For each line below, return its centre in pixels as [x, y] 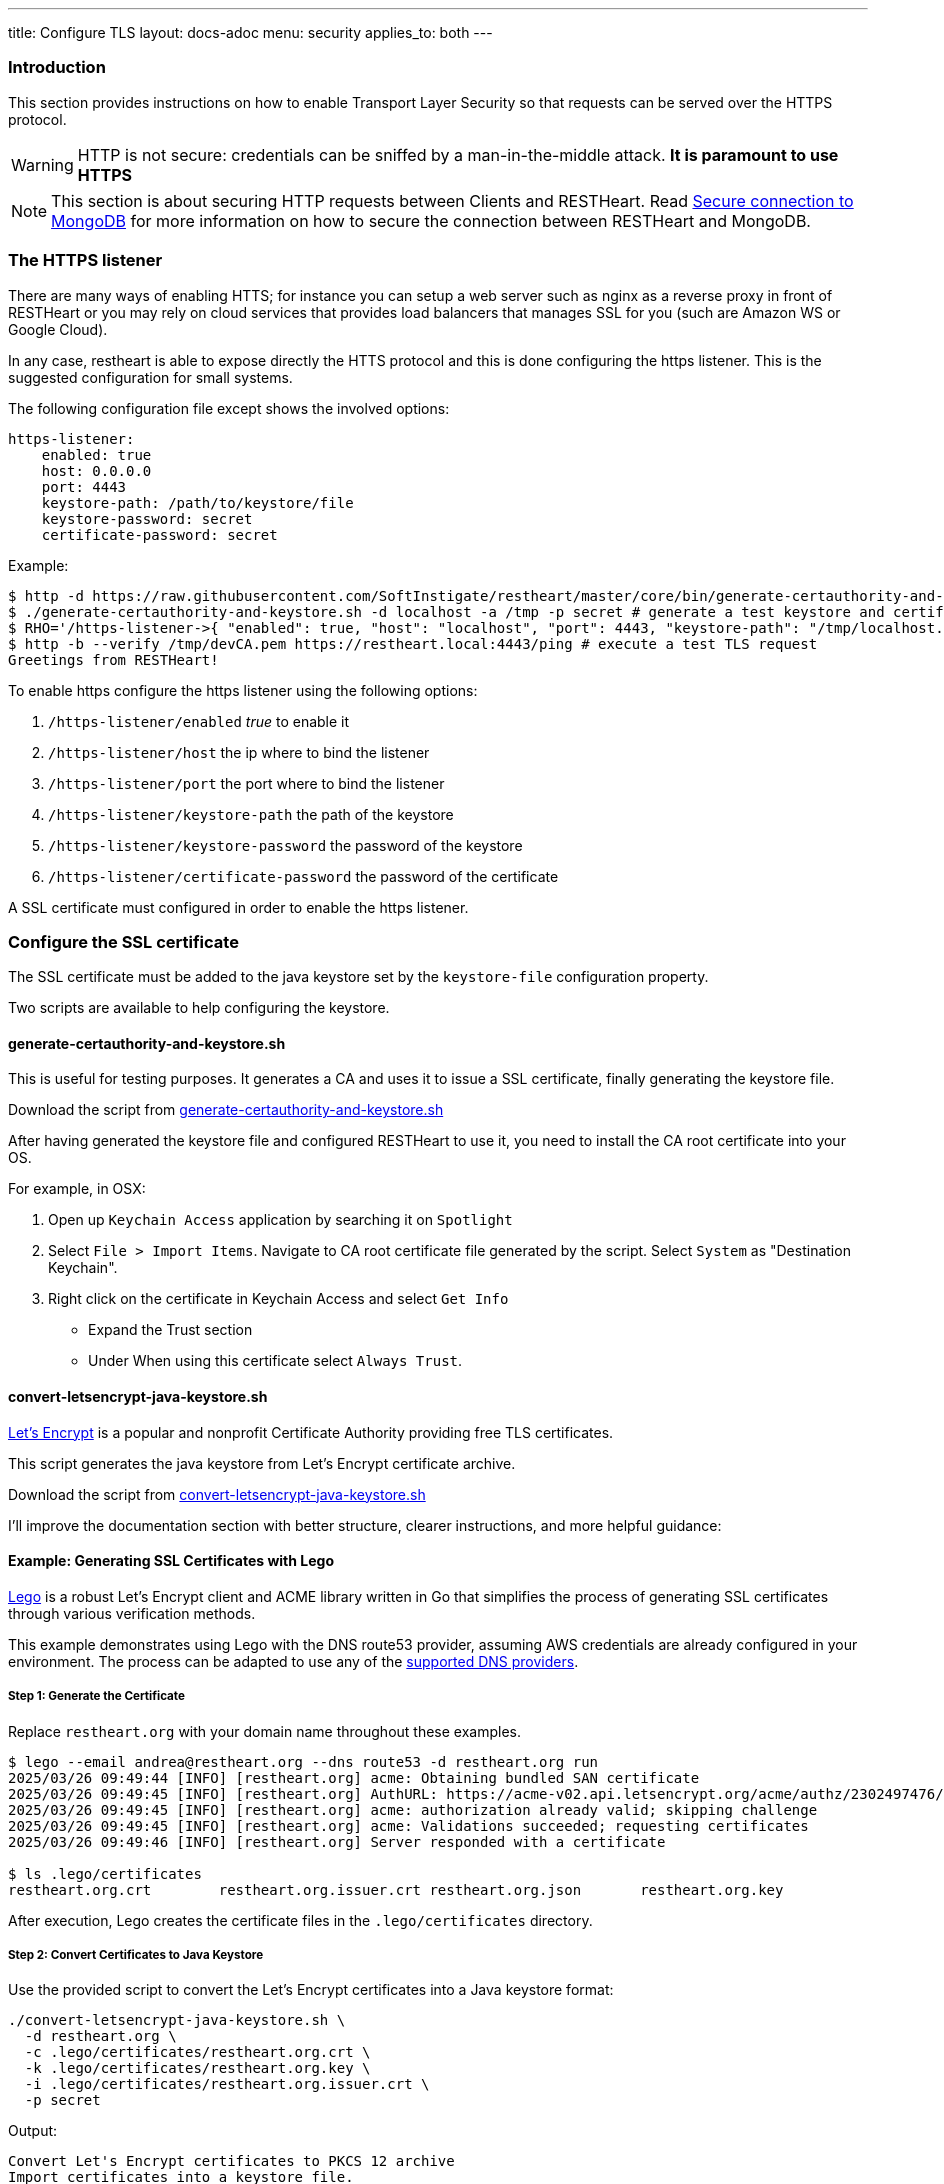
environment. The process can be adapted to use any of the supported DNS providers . [293, 1661]
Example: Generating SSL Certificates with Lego [171, 1561]
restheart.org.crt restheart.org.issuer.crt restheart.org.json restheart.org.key [396, 1889]
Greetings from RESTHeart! [113, 659]
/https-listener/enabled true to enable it [199, 721]
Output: [33, 2131]
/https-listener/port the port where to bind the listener [246, 783]
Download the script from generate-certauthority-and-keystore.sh [226, 1110]
